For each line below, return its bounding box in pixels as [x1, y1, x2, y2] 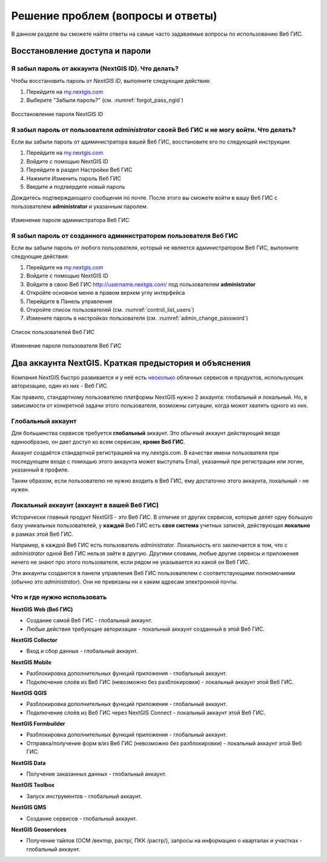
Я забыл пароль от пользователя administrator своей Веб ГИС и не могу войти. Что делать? [11, 125, 296, 134]
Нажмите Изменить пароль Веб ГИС [26, 174, 121, 182]
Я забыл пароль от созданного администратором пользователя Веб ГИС [11, 231, 239, 240]
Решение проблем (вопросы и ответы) [11, 9, 217, 22]
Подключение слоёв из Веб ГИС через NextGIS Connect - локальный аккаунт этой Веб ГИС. [26, 709, 266, 716]
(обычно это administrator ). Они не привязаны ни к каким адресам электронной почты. [11, 578, 239, 585]
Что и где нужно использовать [11, 593, 107, 602]
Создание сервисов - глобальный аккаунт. [26, 815, 137, 822]
